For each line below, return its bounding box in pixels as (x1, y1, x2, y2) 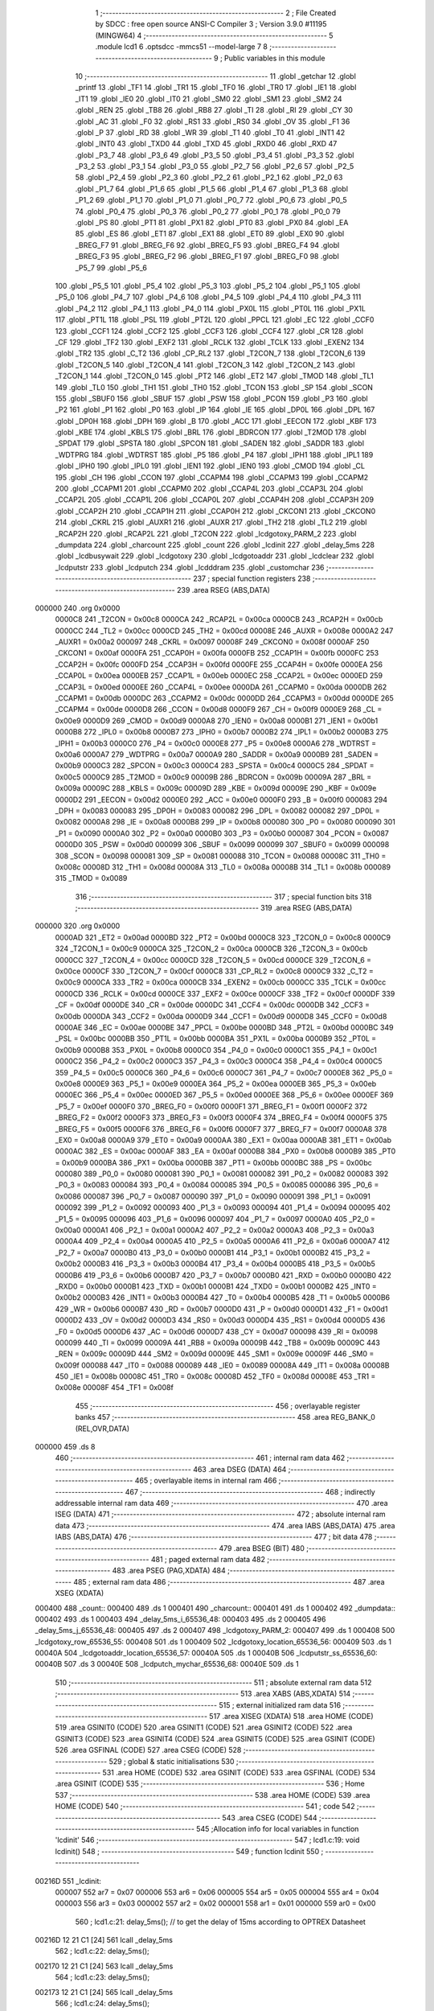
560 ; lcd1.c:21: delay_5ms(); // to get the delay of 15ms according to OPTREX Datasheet (75, 1917, 366, 1927)
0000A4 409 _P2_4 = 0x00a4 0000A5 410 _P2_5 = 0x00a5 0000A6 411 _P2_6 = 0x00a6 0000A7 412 (55, 1236, 390, 1246)
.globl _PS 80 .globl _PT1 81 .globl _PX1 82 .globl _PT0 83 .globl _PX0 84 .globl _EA (75, 218, 349, 228)
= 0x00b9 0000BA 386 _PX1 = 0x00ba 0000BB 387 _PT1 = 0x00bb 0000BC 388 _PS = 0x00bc (55, 1158, 373, 1167)
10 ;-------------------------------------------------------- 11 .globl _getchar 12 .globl (75, 71, 357, 80)
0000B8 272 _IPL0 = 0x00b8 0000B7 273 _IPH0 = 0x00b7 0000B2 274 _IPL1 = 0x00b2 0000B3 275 (55, 727, 389, 737)
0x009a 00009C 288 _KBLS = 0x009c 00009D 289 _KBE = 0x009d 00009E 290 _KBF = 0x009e (55, 783, 377, 793)
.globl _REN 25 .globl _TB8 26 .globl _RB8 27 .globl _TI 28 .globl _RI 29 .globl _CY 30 (75, 105, 354, 115)
